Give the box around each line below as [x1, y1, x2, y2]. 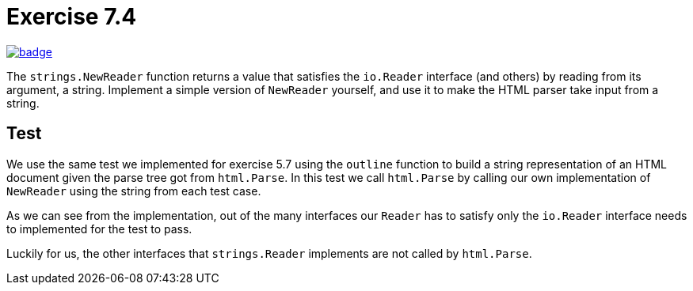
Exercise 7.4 [6, 3, 137, 30]
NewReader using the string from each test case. [6, 183, 261, 198]
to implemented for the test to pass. [6, 221, 192, 236]
